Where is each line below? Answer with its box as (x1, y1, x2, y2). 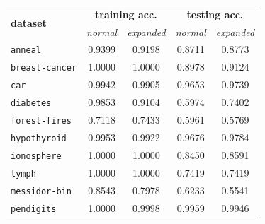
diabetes (11, 98, 52, 109)
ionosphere (11, 151, 62, 161)
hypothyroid (11, 133, 67, 143)
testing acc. (186, 6, 244, 21)
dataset (11, 16, 47, 30)
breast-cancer (11, 63, 77, 73)
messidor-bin (11, 186, 72, 196)
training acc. (95, 6, 157, 21)
